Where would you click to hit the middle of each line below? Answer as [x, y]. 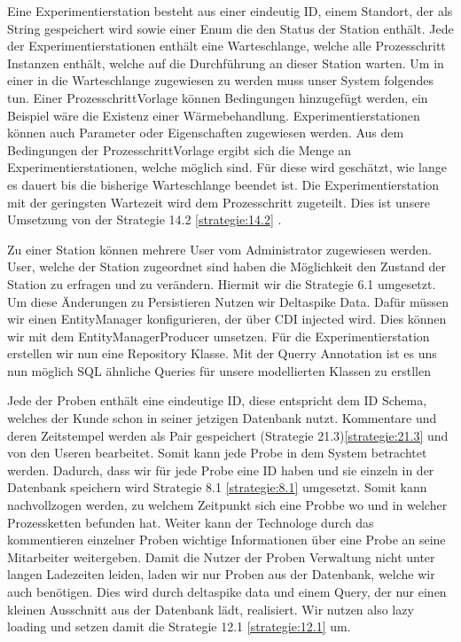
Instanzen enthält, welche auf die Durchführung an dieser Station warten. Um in [226, 63]
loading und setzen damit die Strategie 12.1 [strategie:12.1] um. [179, 626]
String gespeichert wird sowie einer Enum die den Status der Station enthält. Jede [230, 28]
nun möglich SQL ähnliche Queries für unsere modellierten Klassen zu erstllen [219, 370]
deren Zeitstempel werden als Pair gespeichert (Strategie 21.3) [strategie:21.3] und [228, 435]
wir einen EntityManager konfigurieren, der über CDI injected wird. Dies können [227, 319]
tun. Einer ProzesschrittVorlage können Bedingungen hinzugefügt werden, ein [218, 97]
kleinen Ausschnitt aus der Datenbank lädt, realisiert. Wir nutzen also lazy [211, 609]
